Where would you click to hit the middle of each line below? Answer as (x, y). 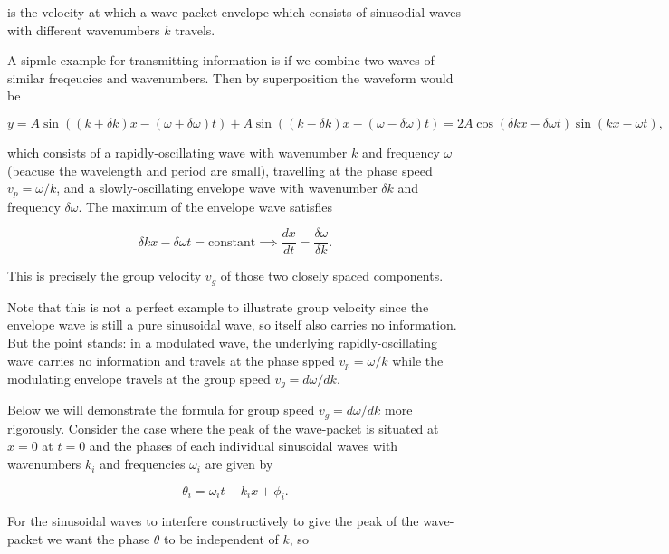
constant (232, 242)
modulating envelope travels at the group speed (139, 378)
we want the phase (98, 539)
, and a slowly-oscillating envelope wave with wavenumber (217, 188)
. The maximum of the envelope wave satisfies (205, 206)
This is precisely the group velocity (105, 276)
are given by (239, 464)
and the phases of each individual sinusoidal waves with (244, 446)
